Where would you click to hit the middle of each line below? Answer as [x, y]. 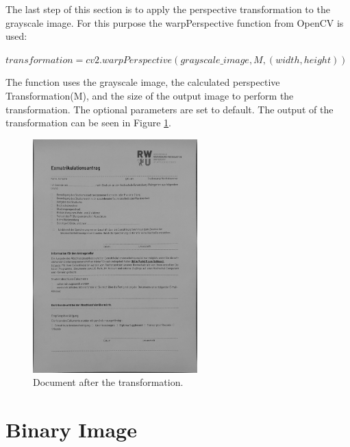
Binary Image [71, 429]
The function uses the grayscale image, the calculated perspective [143, 82]
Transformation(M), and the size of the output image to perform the [150, 95]
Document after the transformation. [108, 382]
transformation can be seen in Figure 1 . [88, 123]
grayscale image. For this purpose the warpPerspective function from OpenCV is [175, 22]
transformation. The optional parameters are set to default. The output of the [170, 109]
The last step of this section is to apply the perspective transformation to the [168, 9]
